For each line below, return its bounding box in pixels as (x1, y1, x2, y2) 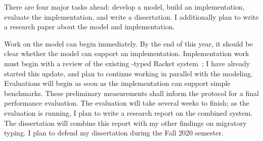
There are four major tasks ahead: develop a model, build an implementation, (4, 2, 245, 12)
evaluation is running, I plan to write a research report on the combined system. (4, 107, 253, 118)
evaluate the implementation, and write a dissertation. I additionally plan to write (4, 11, 259, 22)
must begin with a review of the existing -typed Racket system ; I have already (4, 58, 250, 68)
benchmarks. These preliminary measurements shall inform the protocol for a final (4, 87, 259, 98)
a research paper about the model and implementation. (4, 21, 175, 32)
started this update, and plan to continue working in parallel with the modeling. (4, 68, 253, 78)
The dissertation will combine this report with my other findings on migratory (4, 117, 247, 128)
